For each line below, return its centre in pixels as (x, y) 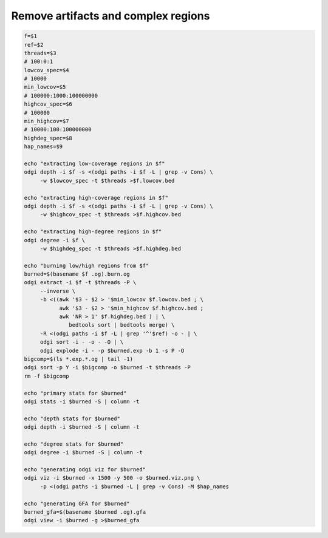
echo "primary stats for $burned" (75, 393)
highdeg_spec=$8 (48, 138)
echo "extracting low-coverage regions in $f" (94, 164)
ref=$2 (34, 45)
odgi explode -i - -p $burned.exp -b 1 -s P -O (112, 350)
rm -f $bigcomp (46, 376)
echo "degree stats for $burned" (74, 444)
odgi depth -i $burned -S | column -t (82, 427)
